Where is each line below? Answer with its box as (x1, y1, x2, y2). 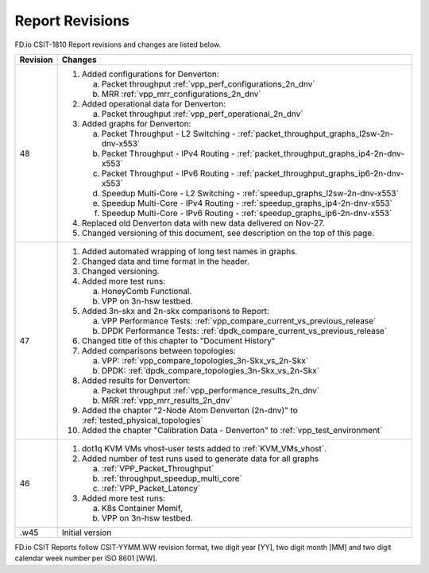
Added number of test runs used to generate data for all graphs (81, 453, 319, 464)
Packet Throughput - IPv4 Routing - (101, 148, 236, 159)
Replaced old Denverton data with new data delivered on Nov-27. (81, 217, 325, 228)
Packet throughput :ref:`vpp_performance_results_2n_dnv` (101, 385, 320, 396)
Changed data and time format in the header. (81, 255, 250, 266)
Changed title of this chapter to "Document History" (81, 335, 276, 346)
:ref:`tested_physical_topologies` (81, 414, 203, 425)
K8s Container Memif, (101, 502, 183, 513)
